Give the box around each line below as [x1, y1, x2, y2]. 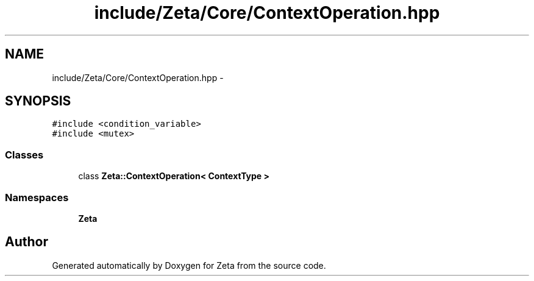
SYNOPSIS [5, 93, 71, 109]
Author [5, 234, 48, 250]
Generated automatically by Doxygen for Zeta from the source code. [52, 260, 326, 271]
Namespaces [5, 191, 69, 204]
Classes [5, 148, 44, 161]
